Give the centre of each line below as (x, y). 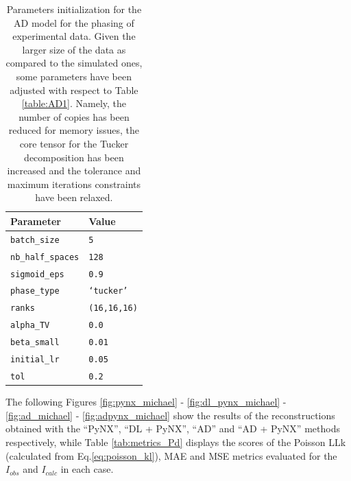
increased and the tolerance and (74, 171)
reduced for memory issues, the (74, 130)
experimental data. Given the (74, 36)
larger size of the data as (74, 49)
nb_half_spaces (45, 257)
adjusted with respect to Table (74, 90)
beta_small (35, 343)
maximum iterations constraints (74, 184)
